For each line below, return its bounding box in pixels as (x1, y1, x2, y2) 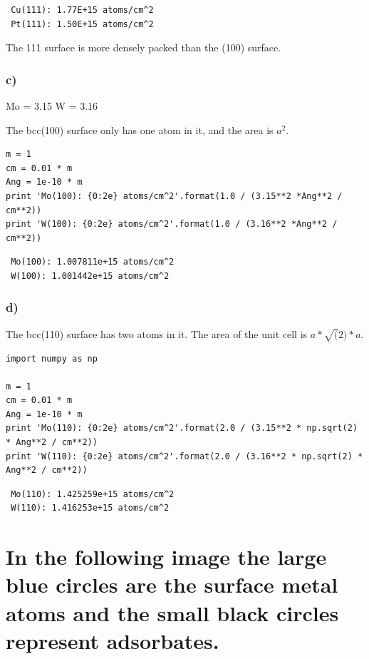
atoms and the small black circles (6, 598, 339, 627)
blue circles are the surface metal (6, 570, 338, 599)
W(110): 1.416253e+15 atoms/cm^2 (11, 503, 170, 514)
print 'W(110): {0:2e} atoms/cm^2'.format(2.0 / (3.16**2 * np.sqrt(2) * (6, 451, 363, 461)
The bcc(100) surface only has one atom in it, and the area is (6, 122, 274, 137)
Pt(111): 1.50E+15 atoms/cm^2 (11, 19, 154, 29)
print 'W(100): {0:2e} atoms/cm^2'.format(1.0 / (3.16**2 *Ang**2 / (6, 219, 338, 230)
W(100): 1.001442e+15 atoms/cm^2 (11, 270, 170, 281)
